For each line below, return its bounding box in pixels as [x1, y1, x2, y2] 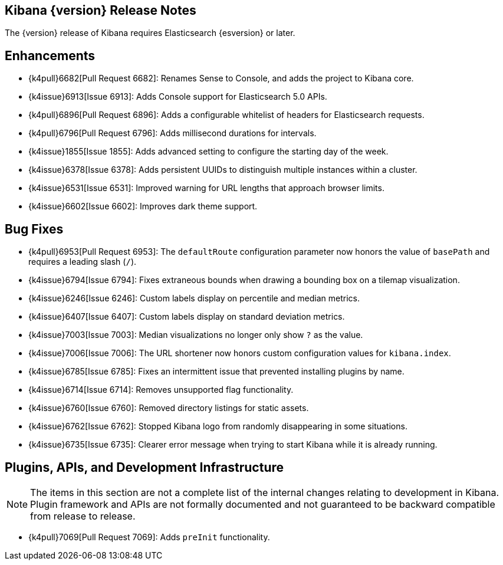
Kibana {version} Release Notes [5, 3, 196, 18]
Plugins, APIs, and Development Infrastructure [5, 459, 284, 475]
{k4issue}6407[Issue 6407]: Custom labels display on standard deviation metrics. [28, 311, 345, 322]
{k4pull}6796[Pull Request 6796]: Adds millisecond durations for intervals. [28, 128, 317, 139]
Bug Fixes [5, 221, 64, 236]
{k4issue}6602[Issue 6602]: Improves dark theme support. [28, 201, 258, 212]
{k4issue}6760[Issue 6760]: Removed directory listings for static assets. [28, 403, 309, 413]
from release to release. [30, 510, 136, 522]
